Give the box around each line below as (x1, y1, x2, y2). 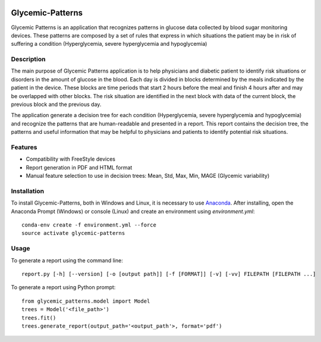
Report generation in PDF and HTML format (26, 164, 133, 171)
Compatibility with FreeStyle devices (26, 155, 116, 163)
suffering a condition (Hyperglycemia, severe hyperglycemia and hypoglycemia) (11, 40, 207, 48)
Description (11, 55, 46, 64)
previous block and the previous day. (11, 101, 102, 108)
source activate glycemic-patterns (21, 230, 125, 237)
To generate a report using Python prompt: (11, 284, 116, 291)
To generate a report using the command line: (11, 256, 123, 264)
